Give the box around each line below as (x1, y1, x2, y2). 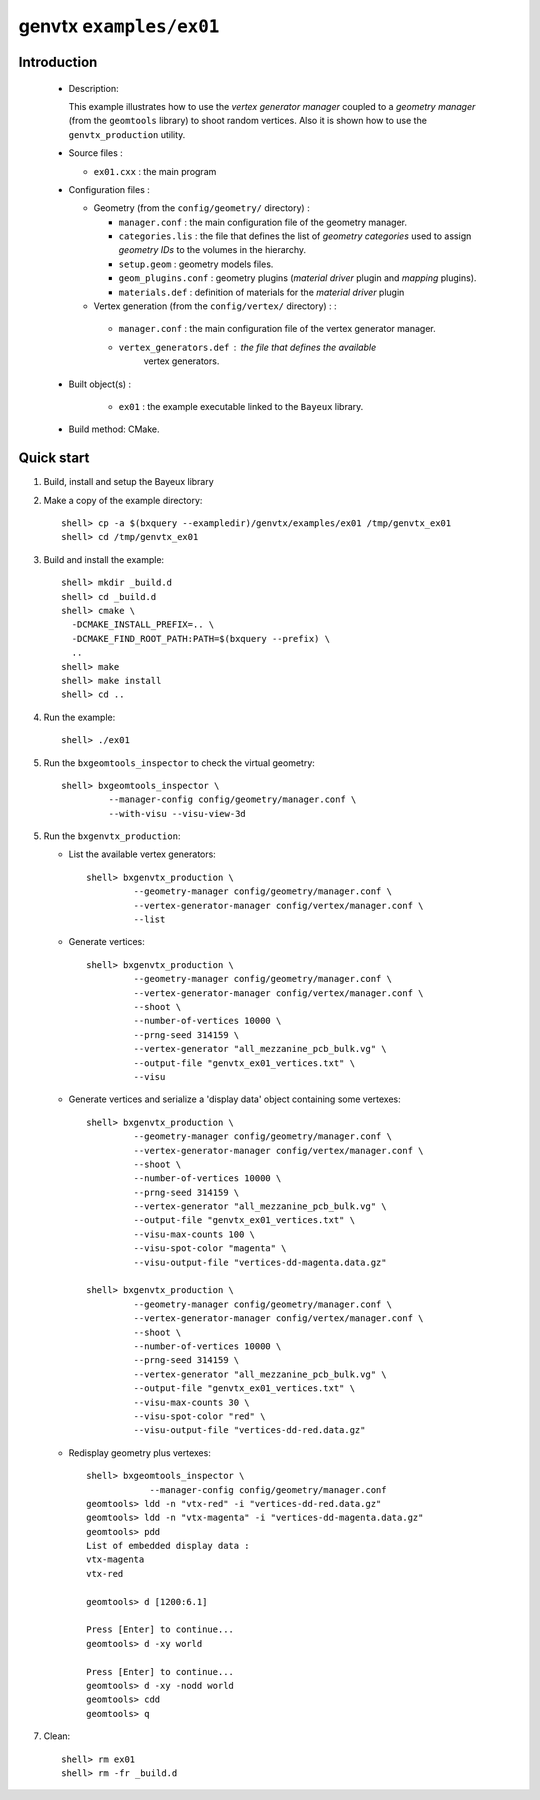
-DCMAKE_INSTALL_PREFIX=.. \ (71, 619, 215, 630)
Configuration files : (68, 183, 150, 195)
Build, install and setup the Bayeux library (43, 476, 214, 488)
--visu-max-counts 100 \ (133, 1228, 255, 1240)
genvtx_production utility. (68, 128, 186, 140)
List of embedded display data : (86, 1540, 250, 1552)
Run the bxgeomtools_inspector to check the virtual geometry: (43, 756, 315, 769)
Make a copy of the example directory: (43, 494, 203, 506)
